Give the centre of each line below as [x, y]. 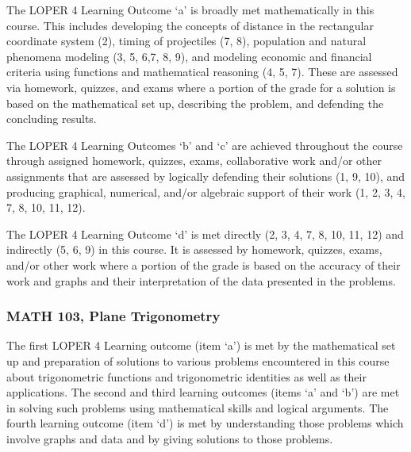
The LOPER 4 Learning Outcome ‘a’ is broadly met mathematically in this [190, 10]
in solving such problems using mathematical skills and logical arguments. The [198, 407]
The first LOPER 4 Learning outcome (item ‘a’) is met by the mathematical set [201, 345]
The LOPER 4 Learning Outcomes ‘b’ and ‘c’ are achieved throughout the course [205, 145]
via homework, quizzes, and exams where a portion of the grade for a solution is [201, 87]
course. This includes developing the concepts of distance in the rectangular [190, 25]
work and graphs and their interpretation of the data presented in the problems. [201, 280]
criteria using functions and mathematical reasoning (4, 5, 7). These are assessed [202, 72]
